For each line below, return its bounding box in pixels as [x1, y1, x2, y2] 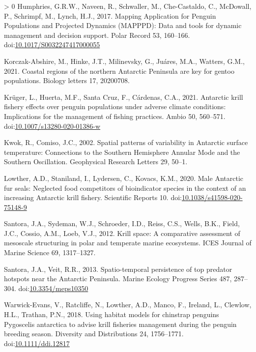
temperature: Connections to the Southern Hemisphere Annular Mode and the [4, 147, 240, 157]
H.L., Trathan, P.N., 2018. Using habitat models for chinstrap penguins [4, 309, 219, 320]
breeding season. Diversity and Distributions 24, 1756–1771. [4, 328, 184, 339]
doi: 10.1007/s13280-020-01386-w [4, 120, 101, 131]
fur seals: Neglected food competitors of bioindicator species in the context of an [4, 182, 246, 193]
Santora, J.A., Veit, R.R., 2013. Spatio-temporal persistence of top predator [4, 264, 232, 274]
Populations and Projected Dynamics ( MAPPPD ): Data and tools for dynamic [4, 20, 242, 30]
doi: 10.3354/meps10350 [18, 283, 88, 293]
